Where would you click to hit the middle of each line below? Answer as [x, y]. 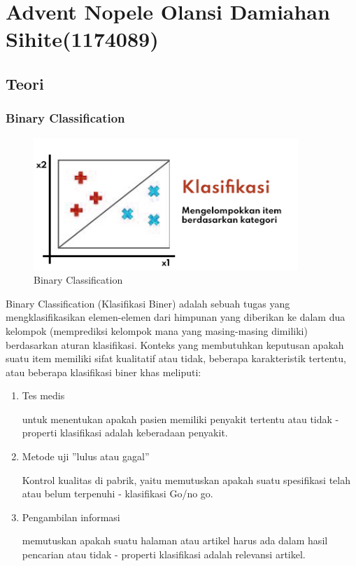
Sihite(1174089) [82, 39]
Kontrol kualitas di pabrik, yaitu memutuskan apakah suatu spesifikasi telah [186, 479]
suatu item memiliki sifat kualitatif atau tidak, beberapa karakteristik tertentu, [176, 358]
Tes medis [43, 395]
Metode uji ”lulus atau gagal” [86, 456]
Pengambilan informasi [71, 517]
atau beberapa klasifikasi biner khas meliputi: [104, 372]
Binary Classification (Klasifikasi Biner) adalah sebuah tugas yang [148, 303]
